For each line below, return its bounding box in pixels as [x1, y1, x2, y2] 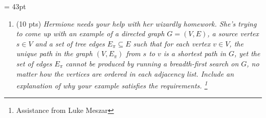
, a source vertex [207, 28, 259, 39]
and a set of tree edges [35, 38, 105, 49]
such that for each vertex [133, 38, 211, 49]
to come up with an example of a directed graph [16, 28, 165, 39]
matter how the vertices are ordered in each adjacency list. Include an [16, 68, 234, 79]
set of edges [16, 58, 52, 68]
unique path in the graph [16, 48, 93, 59]
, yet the [234, 48, 260, 59]
